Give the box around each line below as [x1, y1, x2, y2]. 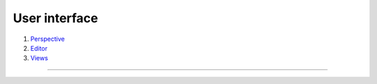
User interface [13, 10, 98, 26]
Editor [30, 44, 48, 52]
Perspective [30, 35, 66, 43]
